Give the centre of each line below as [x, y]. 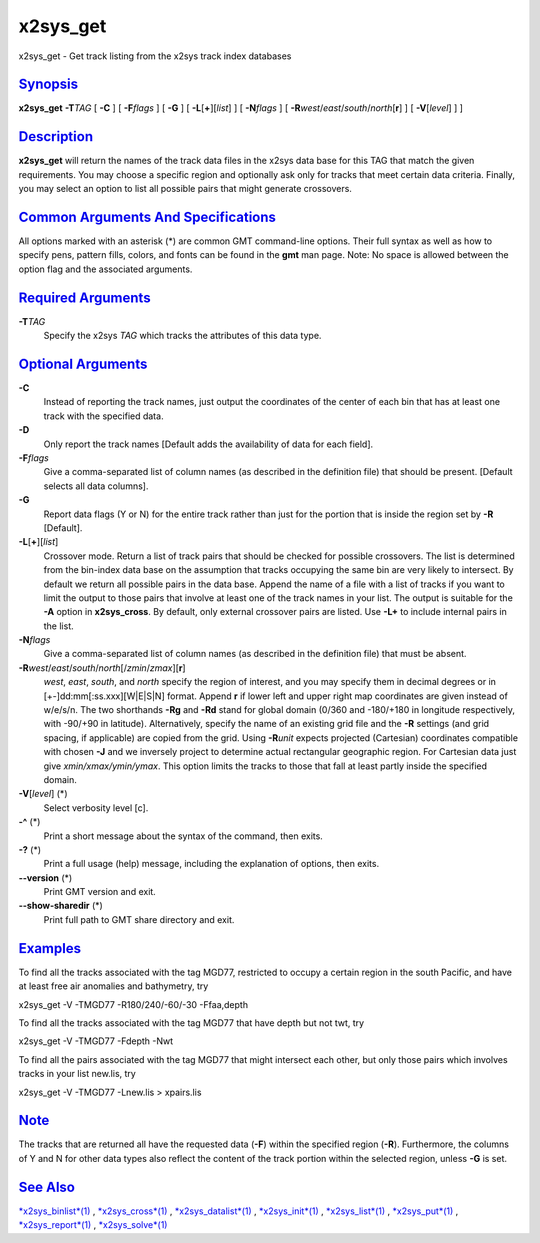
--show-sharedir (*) [61, 906]
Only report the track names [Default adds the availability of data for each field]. [208, 444]
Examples [50, 948]
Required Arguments [84, 297]
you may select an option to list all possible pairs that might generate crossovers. [185, 189]
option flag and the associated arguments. [105, 269]
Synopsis [48, 84]
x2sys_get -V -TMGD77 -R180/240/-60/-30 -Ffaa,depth [133, 1004]
